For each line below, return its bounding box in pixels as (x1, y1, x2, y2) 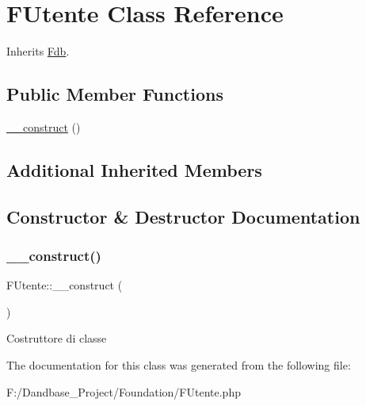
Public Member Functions (6, 82, 223, 106)
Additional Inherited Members (6, 157, 262, 182)
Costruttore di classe (6, 330, 107, 347)
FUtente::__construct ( (6, 277, 123, 293)
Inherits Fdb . (6, 43, 70, 59)
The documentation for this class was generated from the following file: (6, 357, 351, 373)
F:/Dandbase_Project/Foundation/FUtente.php (6, 383, 241, 400)
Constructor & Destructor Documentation (6, 204, 360, 228)
